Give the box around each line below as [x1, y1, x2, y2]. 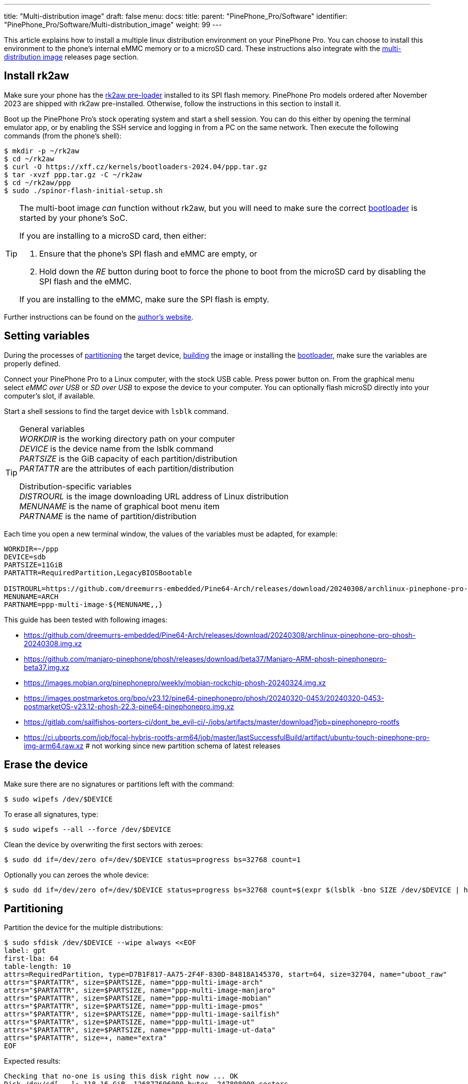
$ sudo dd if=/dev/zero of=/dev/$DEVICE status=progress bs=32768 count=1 [4, 855, 301, 864]
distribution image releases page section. [4, 53, 139, 61]
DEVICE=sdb [4, 552, 46, 561]
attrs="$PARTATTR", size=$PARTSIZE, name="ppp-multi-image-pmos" [4, 1002, 263, 1011]
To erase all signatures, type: [4, 810, 99, 818]
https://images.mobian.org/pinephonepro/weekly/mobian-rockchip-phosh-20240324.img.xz [24, 678, 326, 687]
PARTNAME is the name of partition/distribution [19, 511, 197, 521]
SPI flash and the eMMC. [39, 276, 132, 286]
